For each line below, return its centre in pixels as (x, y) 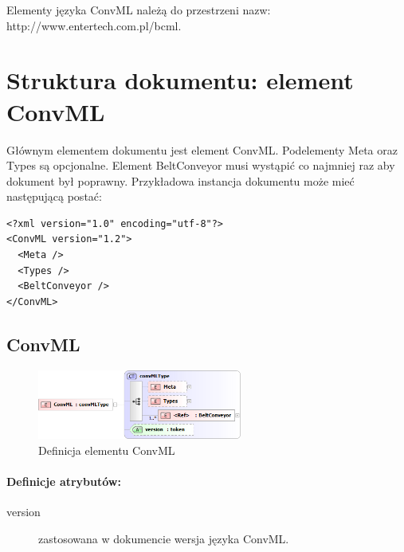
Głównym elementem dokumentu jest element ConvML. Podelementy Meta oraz (202, 149)
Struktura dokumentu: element (180, 80)
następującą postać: (54, 196)
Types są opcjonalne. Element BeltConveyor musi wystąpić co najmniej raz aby (201, 165)
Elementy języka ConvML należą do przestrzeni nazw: (139, 10)
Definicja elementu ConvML (107, 450)
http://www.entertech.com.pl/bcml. (94, 25)
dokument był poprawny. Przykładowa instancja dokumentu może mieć (180, 180)
